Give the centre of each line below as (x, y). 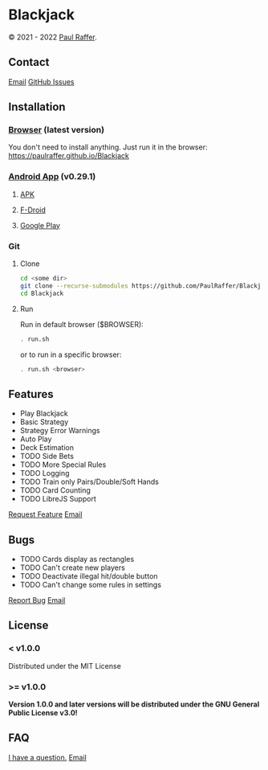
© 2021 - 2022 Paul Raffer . (53, 37)
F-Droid (32, 210)
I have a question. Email (47, 757)
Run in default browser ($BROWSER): (82, 324)
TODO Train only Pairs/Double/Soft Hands (89, 482)
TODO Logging (45, 473)
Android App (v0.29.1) (52, 177)
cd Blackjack (42, 293)
